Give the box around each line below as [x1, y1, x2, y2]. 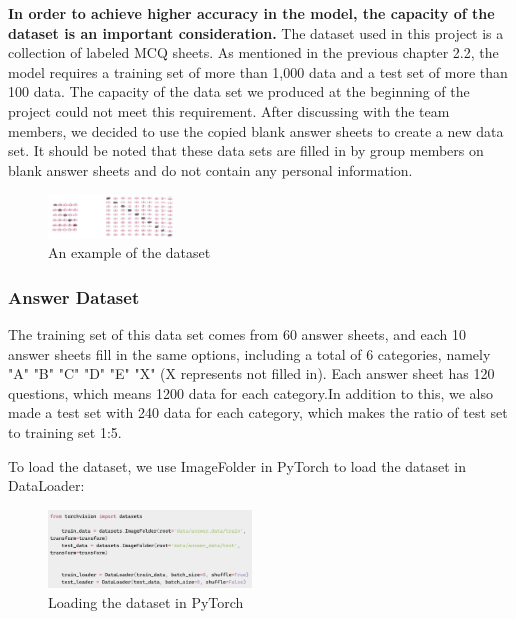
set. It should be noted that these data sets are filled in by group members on [8, 140, 484, 161]
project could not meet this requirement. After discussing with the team [8, 100, 450, 121]
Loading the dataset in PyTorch [48, 591, 244, 612]
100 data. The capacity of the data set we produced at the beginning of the [8, 81, 470, 102]
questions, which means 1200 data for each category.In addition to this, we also [8, 382, 494, 403]
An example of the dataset [48, 242, 211, 263]
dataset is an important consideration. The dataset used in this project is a [8, 22, 504, 43]
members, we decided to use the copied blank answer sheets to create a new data [8, 120, 504, 141]
